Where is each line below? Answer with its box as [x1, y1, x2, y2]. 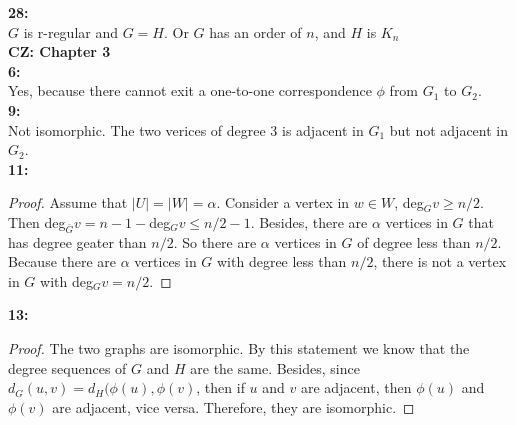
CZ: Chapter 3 [8, 41, 111, 62]
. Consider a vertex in [216, 192, 350, 213]
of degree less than [357, 231, 471, 252]
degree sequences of [8, 357, 127, 378]
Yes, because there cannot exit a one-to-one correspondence [8, 80, 372, 101]
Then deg [8, 211, 66, 232]
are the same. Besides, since [190, 357, 360, 378]
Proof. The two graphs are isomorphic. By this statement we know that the [8, 338, 470, 359]
